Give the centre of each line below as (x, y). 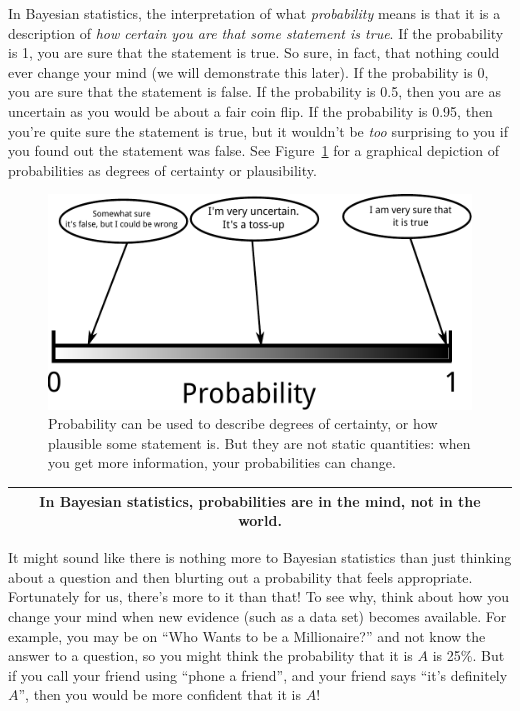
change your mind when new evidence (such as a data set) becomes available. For (257, 616)
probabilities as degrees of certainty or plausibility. (162, 169)
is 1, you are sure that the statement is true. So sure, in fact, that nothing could (254, 52)
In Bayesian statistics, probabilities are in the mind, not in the (260, 500)
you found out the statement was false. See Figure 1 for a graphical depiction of (253, 150)
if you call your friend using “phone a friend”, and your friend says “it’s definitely (258, 674)
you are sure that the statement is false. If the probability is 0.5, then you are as (254, 91)
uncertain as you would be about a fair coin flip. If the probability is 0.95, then (250, 110)
